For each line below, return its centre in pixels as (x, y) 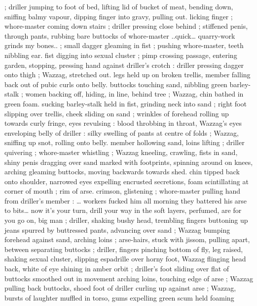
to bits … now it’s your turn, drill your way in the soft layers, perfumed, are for (123, 210)
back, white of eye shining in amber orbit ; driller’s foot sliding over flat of (117, 269)
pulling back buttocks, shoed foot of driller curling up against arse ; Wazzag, (120, 288)
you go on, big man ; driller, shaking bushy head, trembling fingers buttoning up (126, 220)
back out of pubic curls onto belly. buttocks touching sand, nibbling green (116, 84)
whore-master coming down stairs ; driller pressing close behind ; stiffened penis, (126, 26)
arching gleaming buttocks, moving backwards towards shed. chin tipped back (122, 172)
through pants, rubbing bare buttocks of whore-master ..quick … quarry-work (120, 35)
